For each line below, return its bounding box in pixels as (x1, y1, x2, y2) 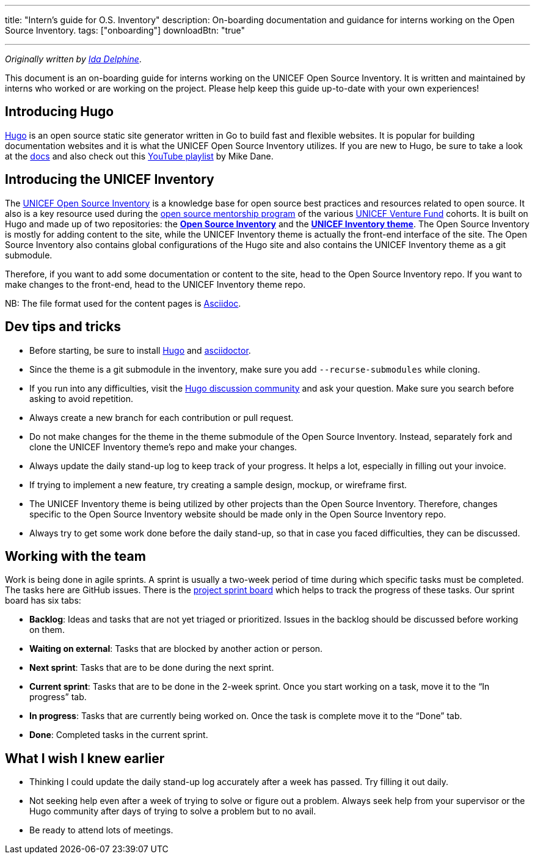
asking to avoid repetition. (29, 393, 134, 404)
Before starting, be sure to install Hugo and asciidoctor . (29, 345, 251, 356)
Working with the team (5, 548, 146, 564)
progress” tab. (29, 692, 87, 703)
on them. (29, 624, 65, 635)
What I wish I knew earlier (5, 750, 165, 766)
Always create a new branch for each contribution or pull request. (29, 412, 294, 423)
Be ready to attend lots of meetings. (29, 825, 173, 836)
